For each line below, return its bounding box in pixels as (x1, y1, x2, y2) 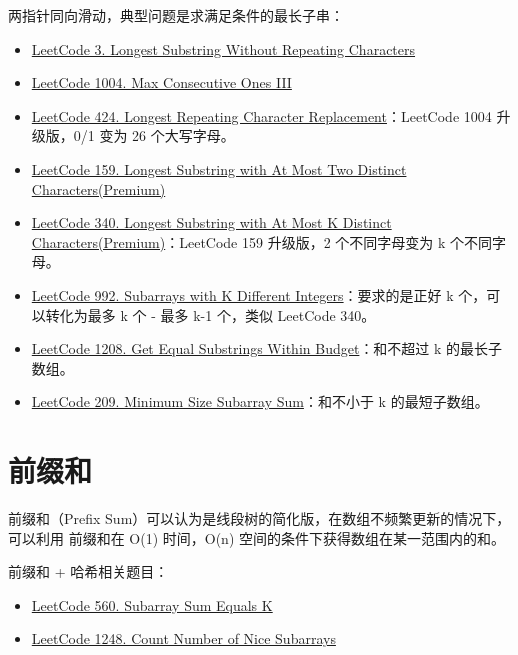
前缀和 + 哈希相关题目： (8, 561, 169, 582)
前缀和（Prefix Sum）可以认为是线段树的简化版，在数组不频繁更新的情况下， (8, 508, 511, 529)
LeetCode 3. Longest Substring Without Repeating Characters (31, 38, 416, 59)
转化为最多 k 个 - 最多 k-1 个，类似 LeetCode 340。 (45, 304, 376, 325)
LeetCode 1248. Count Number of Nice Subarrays (31, 628, 336, 649)
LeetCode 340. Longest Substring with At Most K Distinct (31, 212, 392, 233)
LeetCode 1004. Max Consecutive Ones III (31, 72, 292, 93)
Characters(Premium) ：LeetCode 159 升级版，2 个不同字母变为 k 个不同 (31, 231, 493, 252)
